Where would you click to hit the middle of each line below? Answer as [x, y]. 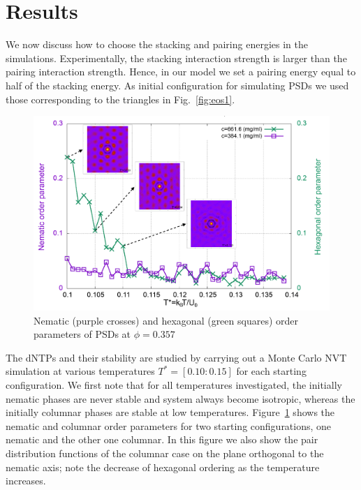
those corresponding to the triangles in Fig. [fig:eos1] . [120, 99]
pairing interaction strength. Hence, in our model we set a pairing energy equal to [181, 72]
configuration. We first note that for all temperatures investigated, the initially [174, 384]
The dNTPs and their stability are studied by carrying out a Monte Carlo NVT [176, 357]
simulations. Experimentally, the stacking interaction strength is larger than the [176, 58]
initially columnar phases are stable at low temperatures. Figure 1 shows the [170, 412]
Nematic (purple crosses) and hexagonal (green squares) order [166, 320]
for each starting [271, 371]
